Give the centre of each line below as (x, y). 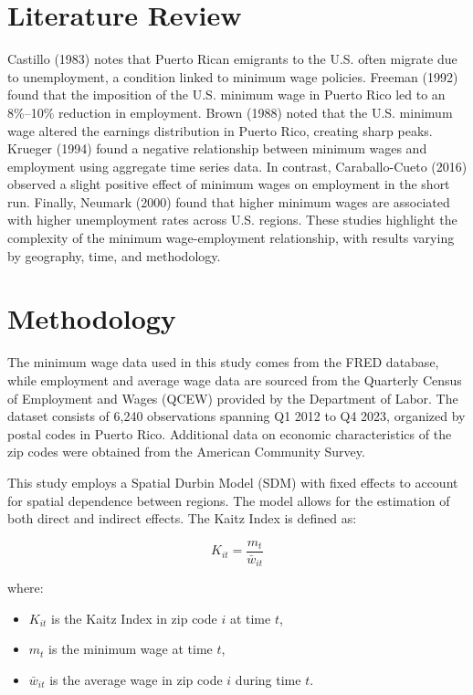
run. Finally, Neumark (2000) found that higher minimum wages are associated (229, 201)
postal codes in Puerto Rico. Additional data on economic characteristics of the (230, 433)
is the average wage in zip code (136, 680)
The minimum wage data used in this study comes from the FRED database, (223, 362)
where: (26, 588)
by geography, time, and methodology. (114, 255)
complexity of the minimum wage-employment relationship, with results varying (231, 238)
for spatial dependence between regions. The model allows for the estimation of (229, 500)
